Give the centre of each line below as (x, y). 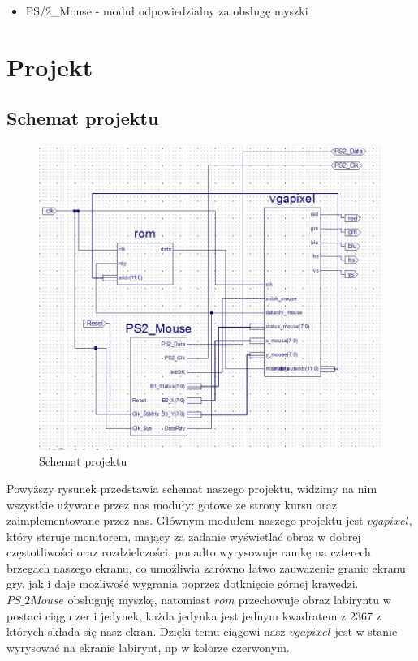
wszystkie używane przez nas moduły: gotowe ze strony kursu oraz (172, 504)
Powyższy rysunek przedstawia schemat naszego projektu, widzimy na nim (192, 488)
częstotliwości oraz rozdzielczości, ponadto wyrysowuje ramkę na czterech (189, 552)
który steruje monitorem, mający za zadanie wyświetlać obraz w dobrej (184, 536)
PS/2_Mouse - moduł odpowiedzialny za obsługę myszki (167, 11)
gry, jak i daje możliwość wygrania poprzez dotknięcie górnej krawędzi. (183, 584)
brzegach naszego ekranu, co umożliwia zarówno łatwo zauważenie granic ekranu (206, 567)
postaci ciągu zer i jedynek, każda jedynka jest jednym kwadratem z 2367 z (194, 615)
